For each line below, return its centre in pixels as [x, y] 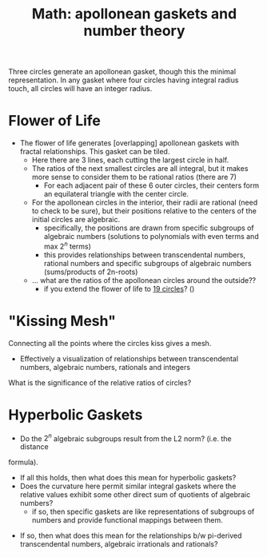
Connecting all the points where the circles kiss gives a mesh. [110, 343]
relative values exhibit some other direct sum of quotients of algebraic [135, 495]
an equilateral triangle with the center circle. [116, 194]
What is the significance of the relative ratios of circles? [100, 382]
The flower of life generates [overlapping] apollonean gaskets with [130, 143]
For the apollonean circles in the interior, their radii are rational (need [145, 203]
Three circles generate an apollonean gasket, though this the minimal [122, 72]
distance [34, 447]
